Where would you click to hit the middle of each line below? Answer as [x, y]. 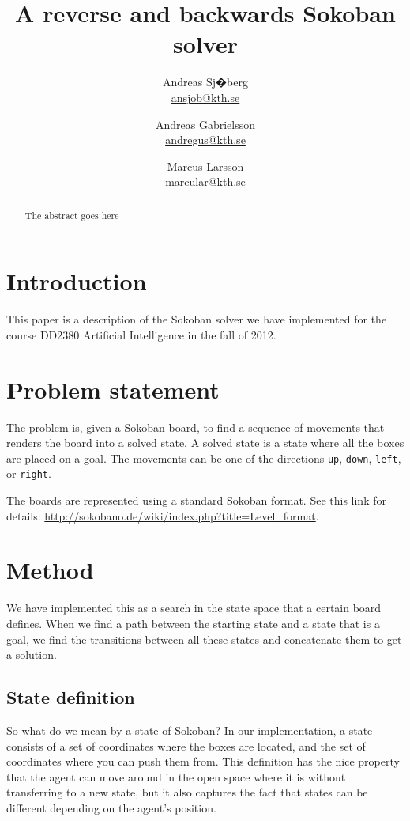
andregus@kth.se [205, 140]
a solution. [32, 655]
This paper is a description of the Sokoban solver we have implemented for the [197, 319]
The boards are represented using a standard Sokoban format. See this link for [196, 500]
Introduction [77, 281]
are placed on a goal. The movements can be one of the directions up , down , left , [204, 458]
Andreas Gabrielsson [205, 124]
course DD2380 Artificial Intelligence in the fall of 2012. [141, 334]
